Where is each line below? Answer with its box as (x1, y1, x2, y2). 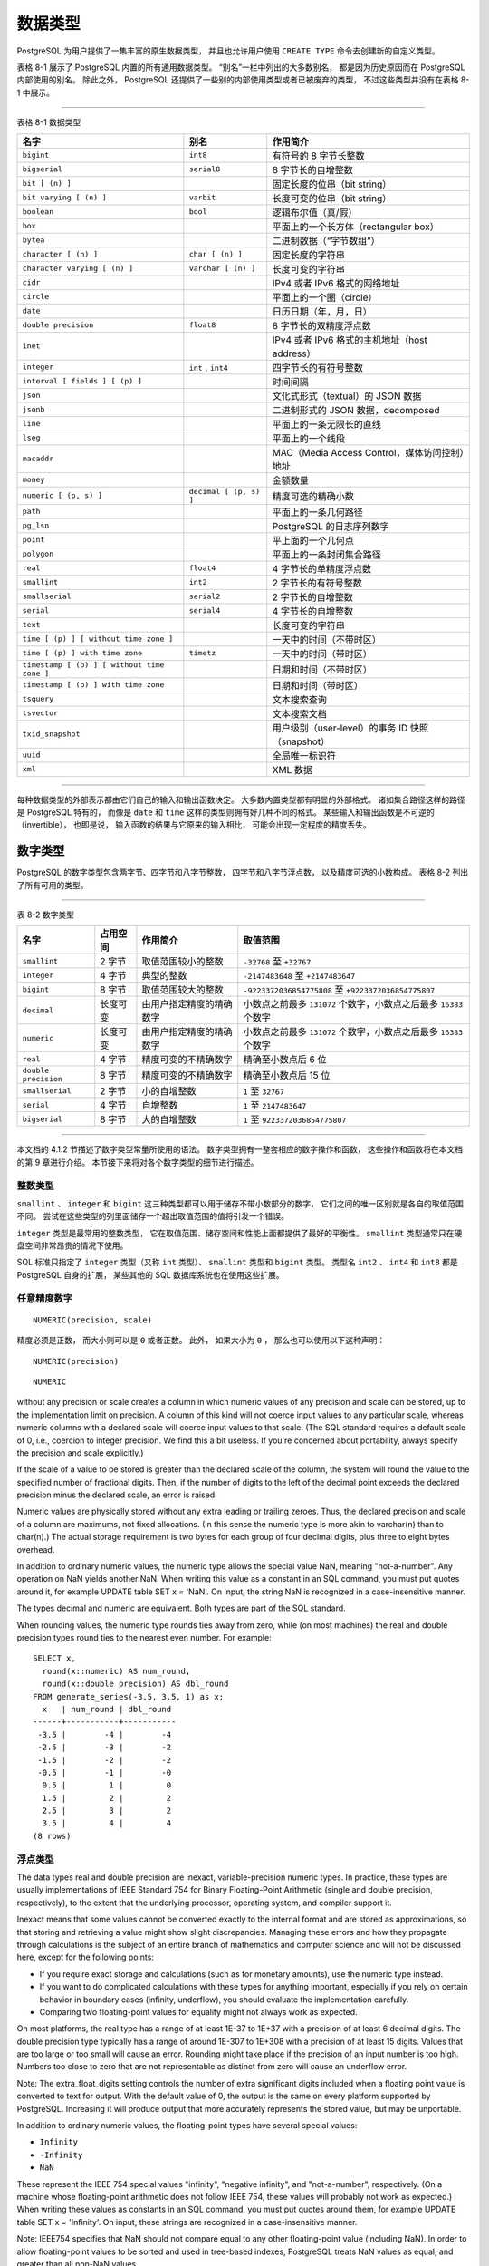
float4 (188, 563, 216, 573)
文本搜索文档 (272, 707, 328, 720)
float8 (188, 320, 216, 330)
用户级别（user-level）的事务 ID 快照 (272, 721, 429, 734)
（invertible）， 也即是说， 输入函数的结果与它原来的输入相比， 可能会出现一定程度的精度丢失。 (16, 819, 371, 830)
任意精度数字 (16, 1292, 73, 1304)
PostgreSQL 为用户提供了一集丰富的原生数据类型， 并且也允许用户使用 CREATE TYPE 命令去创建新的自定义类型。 (16, 45, 440, 56)
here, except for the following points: (16, 1951, 154, 1962)
